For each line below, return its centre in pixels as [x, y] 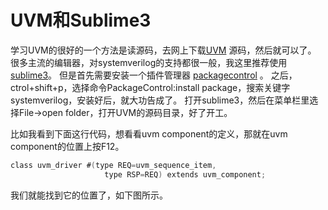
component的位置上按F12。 [67, 146]
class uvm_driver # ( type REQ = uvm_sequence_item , [113, 165]
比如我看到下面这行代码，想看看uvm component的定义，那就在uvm [149, 133]
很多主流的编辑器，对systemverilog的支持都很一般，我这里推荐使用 [149, 62]
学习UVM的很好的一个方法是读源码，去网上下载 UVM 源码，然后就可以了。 [163, 50]
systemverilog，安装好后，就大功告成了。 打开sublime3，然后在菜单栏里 [160, 100]
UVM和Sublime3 [81, 20]
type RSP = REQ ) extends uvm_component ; [185, 174]
